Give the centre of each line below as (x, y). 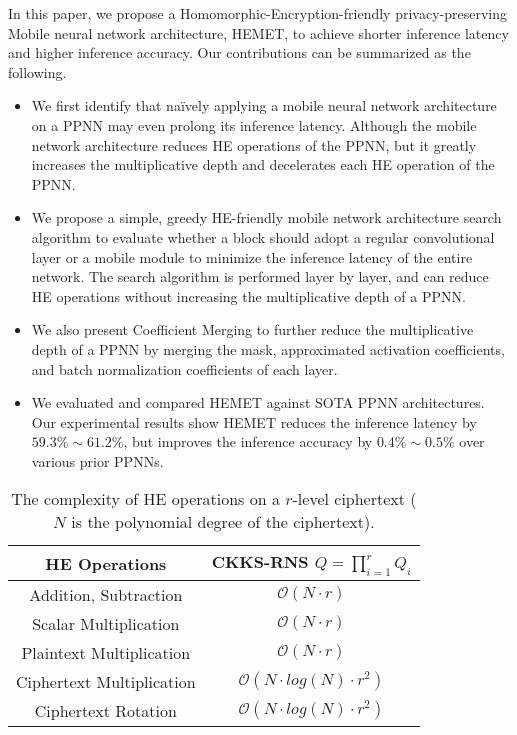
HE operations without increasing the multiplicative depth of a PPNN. (248, 295)
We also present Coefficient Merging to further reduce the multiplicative (252, 329)
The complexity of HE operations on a (145, 499)
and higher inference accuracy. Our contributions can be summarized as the (239, 52)
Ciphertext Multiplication (106, 681)
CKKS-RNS (260, 562)
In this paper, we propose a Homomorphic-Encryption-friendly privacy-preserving (257, 13)
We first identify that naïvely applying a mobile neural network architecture (264, 105)
